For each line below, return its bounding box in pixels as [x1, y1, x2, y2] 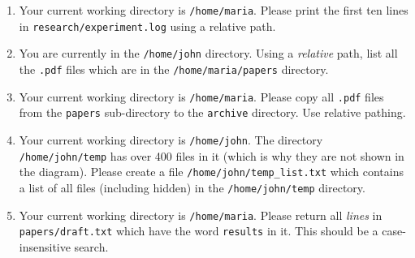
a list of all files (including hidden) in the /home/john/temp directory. [19, 178, 365, 196]
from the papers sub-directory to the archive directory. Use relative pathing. [19, 104, 406, 121]
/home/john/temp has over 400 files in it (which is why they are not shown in [19, 147, 404, 164]
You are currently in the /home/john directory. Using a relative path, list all [19, 45, 398, 62]
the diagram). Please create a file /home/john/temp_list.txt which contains [19, 163, 404, 180]
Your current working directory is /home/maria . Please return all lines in [19, 206, 383, 223]
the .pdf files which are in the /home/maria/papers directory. [19, 60, 329, 77]
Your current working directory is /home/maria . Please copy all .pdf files [19, 88, 384, 105]
